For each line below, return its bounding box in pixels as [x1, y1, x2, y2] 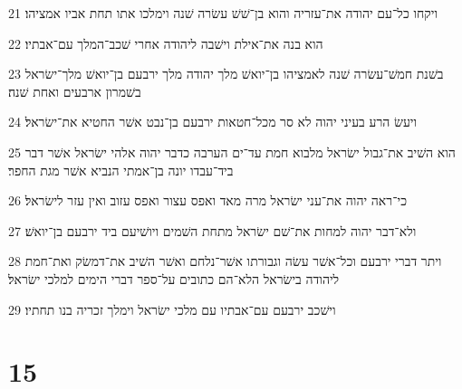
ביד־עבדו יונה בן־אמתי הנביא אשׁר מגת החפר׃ [8, 160, 234, 179]
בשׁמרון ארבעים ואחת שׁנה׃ [8, 81, 141, 100]
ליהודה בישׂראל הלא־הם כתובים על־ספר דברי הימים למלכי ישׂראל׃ [8, 269, 340, 288]
